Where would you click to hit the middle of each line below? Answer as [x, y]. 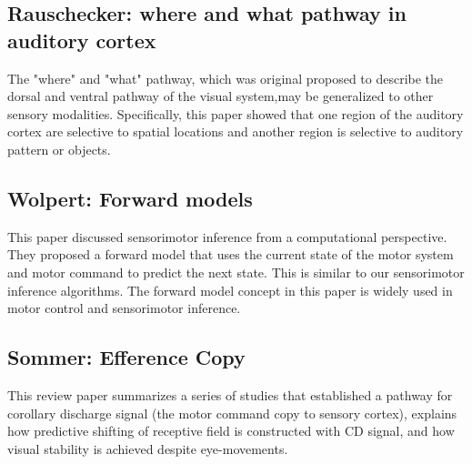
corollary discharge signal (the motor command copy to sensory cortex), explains [232, 413]
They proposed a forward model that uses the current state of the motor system [231, 254]
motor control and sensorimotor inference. [124, 308]
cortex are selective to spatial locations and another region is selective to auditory [236, 131]
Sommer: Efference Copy [126, 357]
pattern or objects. [59, 149]
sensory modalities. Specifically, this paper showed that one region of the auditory [236, 113]
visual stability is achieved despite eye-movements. [148, 448]
